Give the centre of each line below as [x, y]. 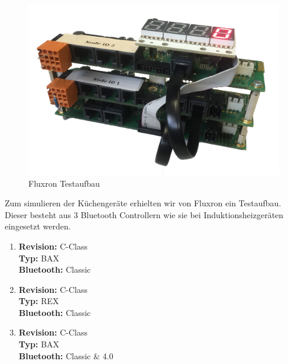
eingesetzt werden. [38, 226]
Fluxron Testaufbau [64, 183]
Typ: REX [39, 301]
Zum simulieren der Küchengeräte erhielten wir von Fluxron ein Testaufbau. [143, 203]
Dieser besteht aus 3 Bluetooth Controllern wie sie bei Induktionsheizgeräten [144, 214]
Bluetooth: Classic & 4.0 [66, 355]
